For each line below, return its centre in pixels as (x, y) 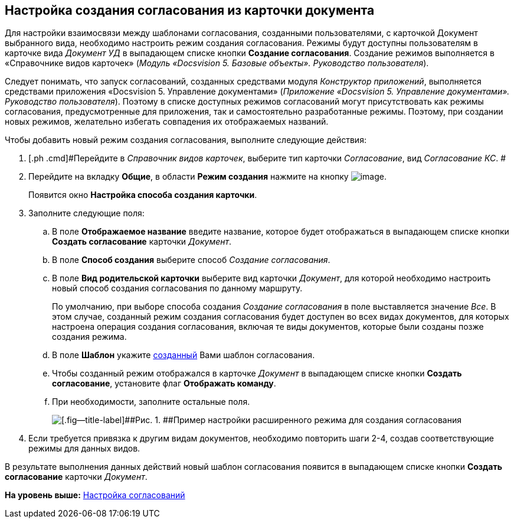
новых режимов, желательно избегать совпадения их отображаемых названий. (167, 122)
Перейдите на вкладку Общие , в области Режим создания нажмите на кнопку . (207, 177)
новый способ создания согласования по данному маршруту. (177, 288)
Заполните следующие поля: (86, 213)
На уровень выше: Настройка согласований (95, 495)
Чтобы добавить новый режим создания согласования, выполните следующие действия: (186, 140)
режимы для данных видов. (84, 449)
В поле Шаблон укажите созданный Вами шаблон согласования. (184, 355)
